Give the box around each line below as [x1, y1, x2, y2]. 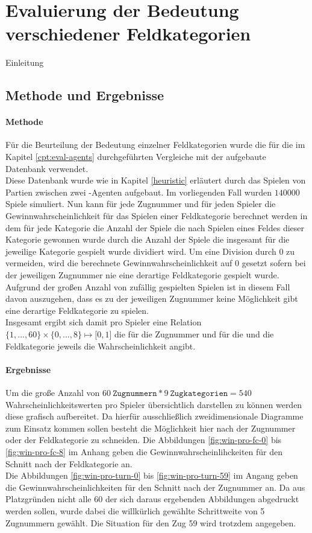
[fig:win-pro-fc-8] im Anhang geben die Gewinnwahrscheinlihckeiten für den [5, 445, 283, 458]
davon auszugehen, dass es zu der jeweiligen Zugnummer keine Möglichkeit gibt [5, 292, 298, 305]
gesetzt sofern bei [242, 257, 306, 269]
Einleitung [5, 56, 44, 69]
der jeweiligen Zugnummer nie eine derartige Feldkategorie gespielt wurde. [5, 269, 279, 281]
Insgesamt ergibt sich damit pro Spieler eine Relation [5, 316, 202, 328]
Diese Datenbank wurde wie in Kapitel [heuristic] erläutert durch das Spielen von [5, 174, 306, 187]
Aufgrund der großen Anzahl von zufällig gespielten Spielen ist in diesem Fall [5, 280, 290, 293]
